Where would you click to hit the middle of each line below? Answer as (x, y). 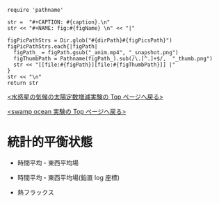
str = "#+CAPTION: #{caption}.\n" (59, 22)
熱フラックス (35, 192)
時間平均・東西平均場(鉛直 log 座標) (68, 177)
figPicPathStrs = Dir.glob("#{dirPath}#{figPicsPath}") (90, 40)
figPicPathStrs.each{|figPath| (52, 47)
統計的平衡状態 (50, 142)
